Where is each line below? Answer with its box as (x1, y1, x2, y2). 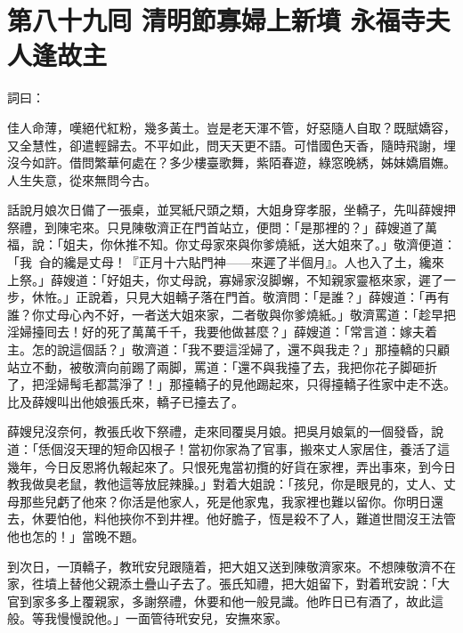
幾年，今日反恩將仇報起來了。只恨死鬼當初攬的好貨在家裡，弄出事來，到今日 (7, 457, 456, 475)
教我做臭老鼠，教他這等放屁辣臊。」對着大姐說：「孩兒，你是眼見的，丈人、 (7, 475, 443, 493)
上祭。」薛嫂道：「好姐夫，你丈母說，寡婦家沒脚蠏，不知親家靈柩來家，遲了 (7, 270, 443, 288)
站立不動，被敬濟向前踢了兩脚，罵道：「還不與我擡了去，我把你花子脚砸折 (7, 357, 437, 376)
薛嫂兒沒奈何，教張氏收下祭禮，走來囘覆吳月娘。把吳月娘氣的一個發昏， (7, 422, 431, 441)
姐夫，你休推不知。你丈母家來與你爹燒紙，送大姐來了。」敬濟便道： (62, 235, 456, 254)
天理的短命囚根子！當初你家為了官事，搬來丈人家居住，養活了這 (75, 440, 450, 458)
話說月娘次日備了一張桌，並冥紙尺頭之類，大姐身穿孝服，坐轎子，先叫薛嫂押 (7, 200, 456, 219)
